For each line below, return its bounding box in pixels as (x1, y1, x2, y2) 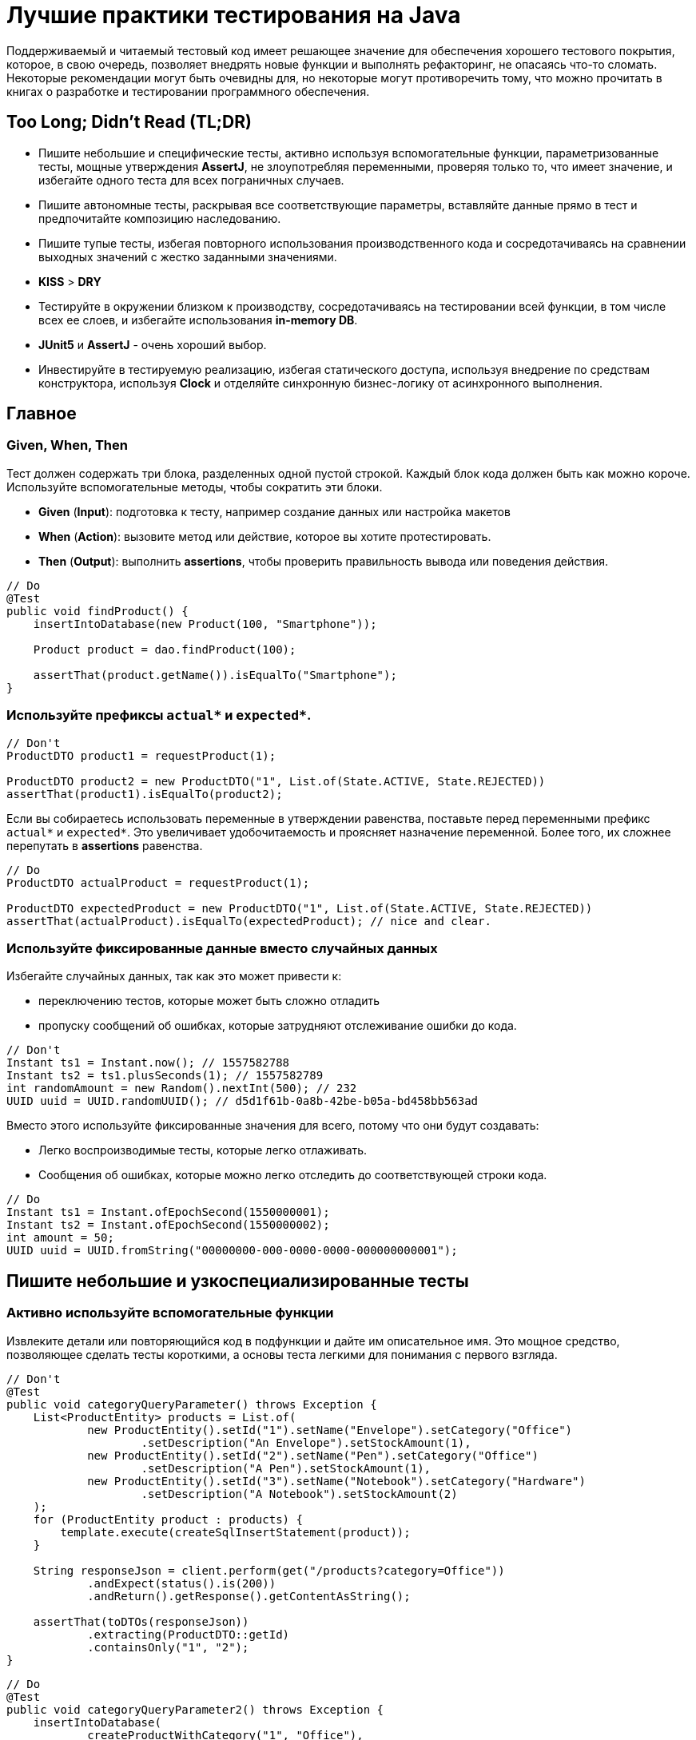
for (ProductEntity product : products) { (33, 1512, 303, 1526)
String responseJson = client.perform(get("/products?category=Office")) (33, 1563, 505, 1577)
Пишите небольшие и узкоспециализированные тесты (6, 1270, 469, 1291)
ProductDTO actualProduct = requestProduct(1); (6, 876, 310, 889)
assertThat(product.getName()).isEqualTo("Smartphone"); (33, 668, 397, 681)
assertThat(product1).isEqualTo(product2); (6, 787, 283, 800)
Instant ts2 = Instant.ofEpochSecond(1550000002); (6, 1218, 330, 1232)
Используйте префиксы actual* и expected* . (6, 707, 312, 724)
